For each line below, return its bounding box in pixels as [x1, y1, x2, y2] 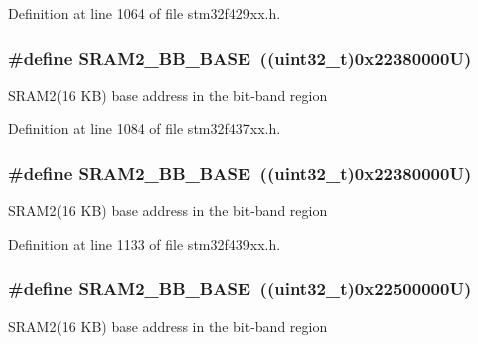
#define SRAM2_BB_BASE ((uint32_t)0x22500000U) [8, 276, 472, 301]
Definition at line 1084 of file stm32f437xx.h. [8, 118, 281, 139]
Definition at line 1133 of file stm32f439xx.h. [8, 233, 281, 254]
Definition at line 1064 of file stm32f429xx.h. [8, 3, 281, 23]
